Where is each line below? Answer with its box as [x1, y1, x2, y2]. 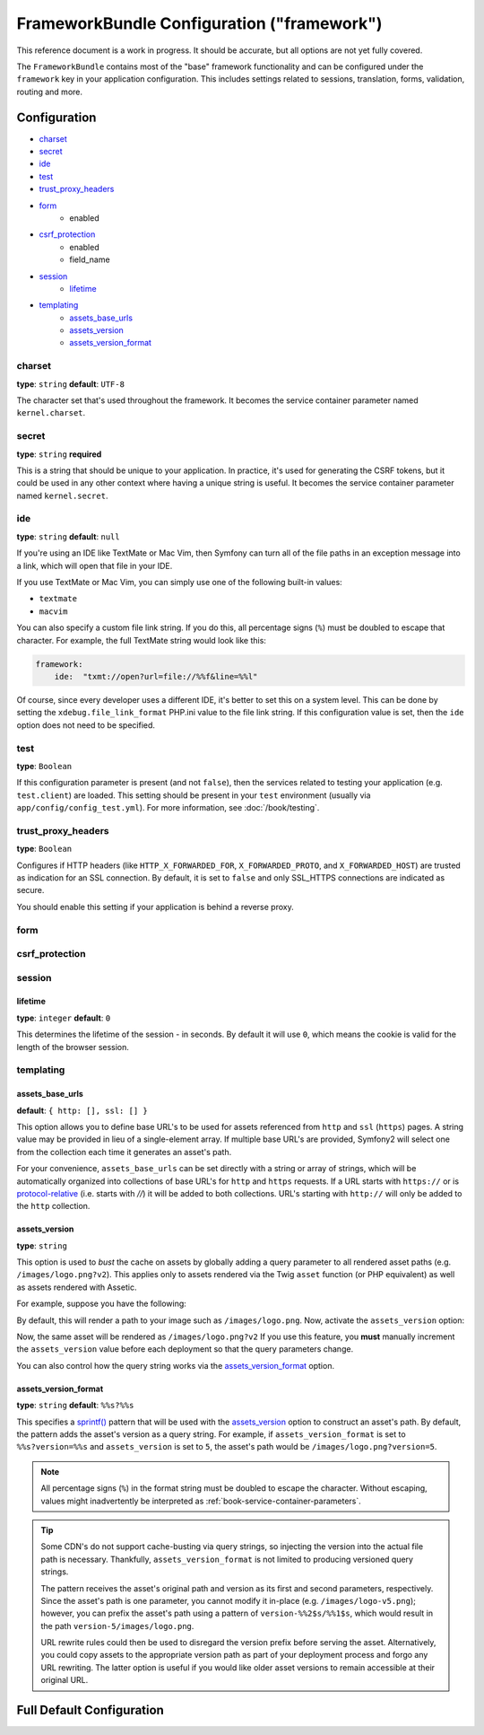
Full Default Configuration [16, 1703, 165, 1718]
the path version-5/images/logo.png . [40, 1620, 194, 1631]
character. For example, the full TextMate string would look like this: [16, 635, 266, 645]
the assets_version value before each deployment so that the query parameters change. [16, 1344, 354, 1354]
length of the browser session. [16, 1041, 130, 1052]
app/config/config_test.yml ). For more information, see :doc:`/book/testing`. [16, 802, 320, 813]
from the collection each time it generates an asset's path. [16, 1146, 232, 1157]
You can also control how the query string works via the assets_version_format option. [16, 1360, 335, 1371]
